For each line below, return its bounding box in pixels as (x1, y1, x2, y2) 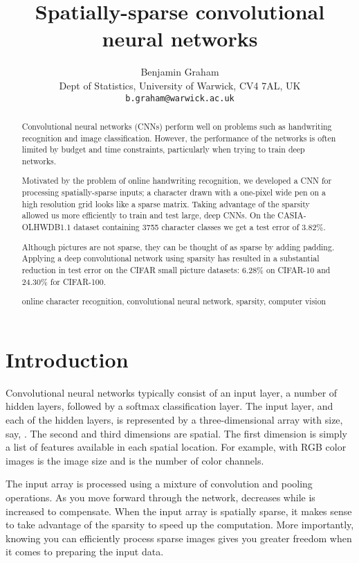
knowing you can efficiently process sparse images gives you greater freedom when (6, 530, 352, 545)
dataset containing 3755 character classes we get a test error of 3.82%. (73, 221, 326, 233)
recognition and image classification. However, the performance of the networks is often (21, 132, 336, 144)
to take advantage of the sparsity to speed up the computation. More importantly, (6, 517, 354, 532)
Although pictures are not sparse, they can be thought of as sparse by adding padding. (21, 241, 335, 252)
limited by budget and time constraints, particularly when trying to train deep (21, 144, 305, 155)
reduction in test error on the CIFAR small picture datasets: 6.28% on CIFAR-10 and (21, 263, 331, 275)
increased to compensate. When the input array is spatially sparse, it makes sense (6, 503, 352, 518)
